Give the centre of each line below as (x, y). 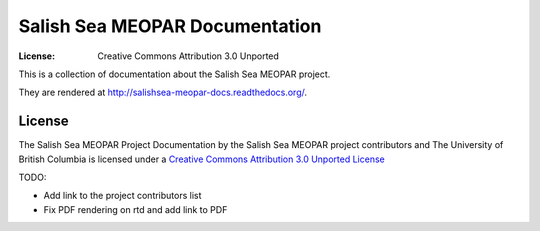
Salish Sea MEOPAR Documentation (170, 26)
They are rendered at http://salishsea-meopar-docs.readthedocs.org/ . (163, 92)
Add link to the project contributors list (122, 196)
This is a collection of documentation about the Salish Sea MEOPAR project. (174, 74)
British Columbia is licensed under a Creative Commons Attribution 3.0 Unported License (201, 159)
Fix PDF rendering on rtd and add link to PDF (135, 209)
